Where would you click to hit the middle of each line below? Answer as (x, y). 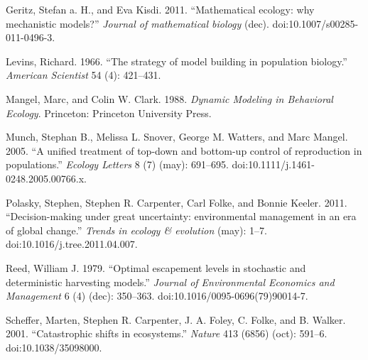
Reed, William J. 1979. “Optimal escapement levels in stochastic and (156, 267)
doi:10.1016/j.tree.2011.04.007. (72, 244)
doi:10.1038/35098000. (54, 347)
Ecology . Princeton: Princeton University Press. (109, 113)
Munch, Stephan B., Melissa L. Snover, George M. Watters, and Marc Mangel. (177, 137)
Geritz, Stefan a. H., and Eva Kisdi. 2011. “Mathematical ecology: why (160, 9)
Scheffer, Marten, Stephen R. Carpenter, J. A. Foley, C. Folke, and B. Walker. (176, 319)
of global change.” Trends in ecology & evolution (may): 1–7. (136, 230)
